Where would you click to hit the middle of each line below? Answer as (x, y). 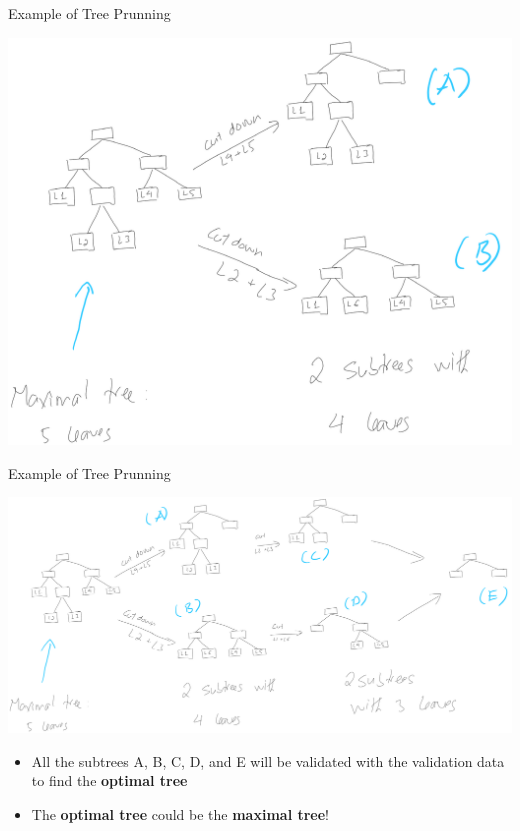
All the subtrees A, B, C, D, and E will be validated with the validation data (268, 760)
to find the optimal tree (109, 780)
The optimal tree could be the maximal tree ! (180, 813)
